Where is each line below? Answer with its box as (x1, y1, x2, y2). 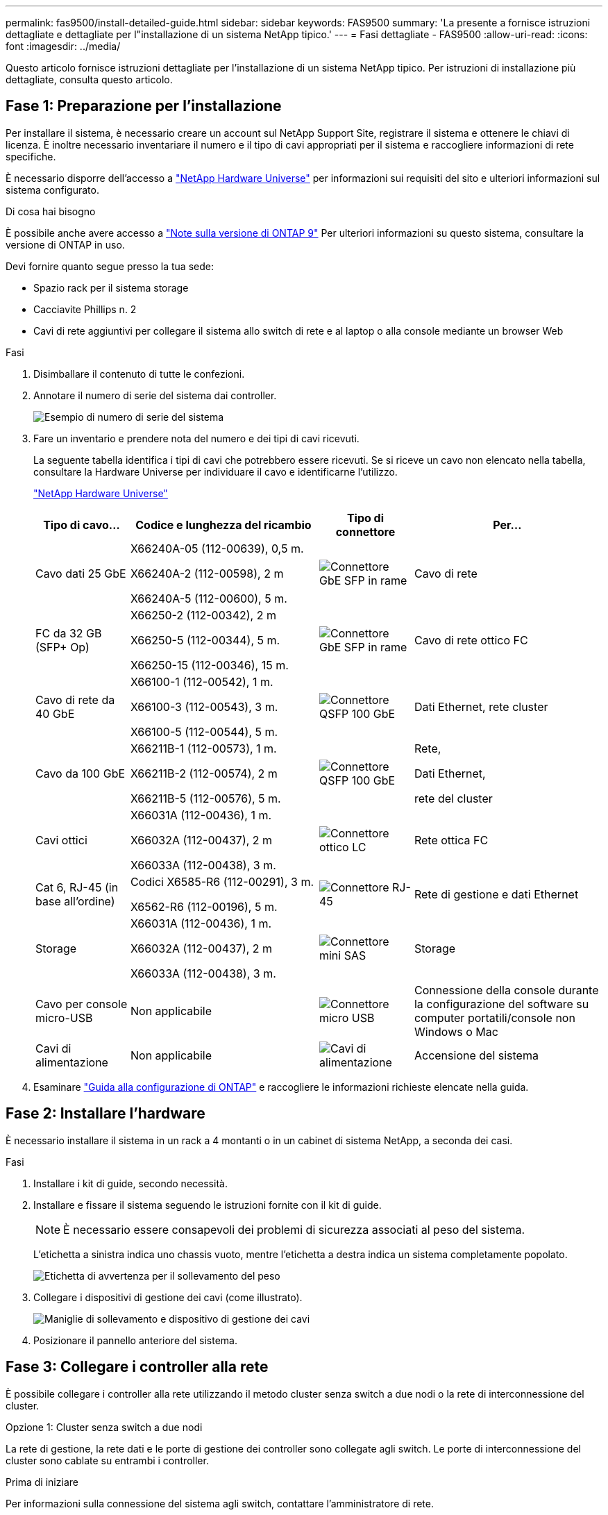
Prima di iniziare (6, 1475, 78, 1488)
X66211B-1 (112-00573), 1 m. (130, 741, 277, 755)
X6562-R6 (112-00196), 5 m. (130, 899, 278, 914)
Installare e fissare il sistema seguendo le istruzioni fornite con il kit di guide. (33, 1198, 382, 1211)
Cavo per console (35, 996, 128, 1011)
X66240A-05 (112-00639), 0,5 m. (130, 541, 304, 555)
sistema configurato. (6, 183, 99, 196)
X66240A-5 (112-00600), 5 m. (130, 591, 287, 605)
